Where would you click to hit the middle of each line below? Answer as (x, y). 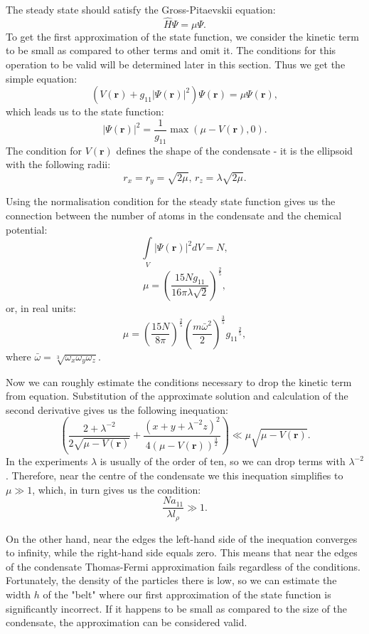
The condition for (44, 150)
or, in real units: (41, 307)
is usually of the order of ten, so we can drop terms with (223, 461)
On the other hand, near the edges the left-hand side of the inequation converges (182, 538)
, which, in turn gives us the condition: (117, 489)
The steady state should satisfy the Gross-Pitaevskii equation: (141, 9)
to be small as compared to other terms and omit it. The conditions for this (171, 50)
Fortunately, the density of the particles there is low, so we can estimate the (171, 580)
